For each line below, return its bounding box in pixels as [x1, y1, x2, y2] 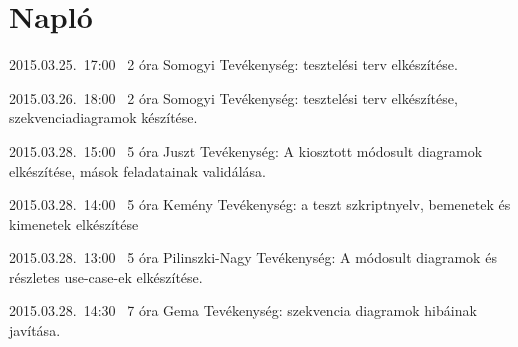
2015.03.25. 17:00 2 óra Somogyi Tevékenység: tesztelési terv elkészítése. [9, 54, 458, 75]
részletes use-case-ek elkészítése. [9, 266, 203, 287]
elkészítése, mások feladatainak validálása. [9, 160, 266, 181]
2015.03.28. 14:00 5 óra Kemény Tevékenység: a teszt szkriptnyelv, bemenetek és [9, 194, 511, 215]
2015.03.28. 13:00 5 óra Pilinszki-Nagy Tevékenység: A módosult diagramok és [9, 247, 497, 268]
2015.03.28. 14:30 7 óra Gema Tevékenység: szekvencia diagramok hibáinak [9, 300, 477, 321]
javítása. [9, 320, 61, 341]
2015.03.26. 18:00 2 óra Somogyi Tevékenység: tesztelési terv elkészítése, [9, 87, 458, 108]
